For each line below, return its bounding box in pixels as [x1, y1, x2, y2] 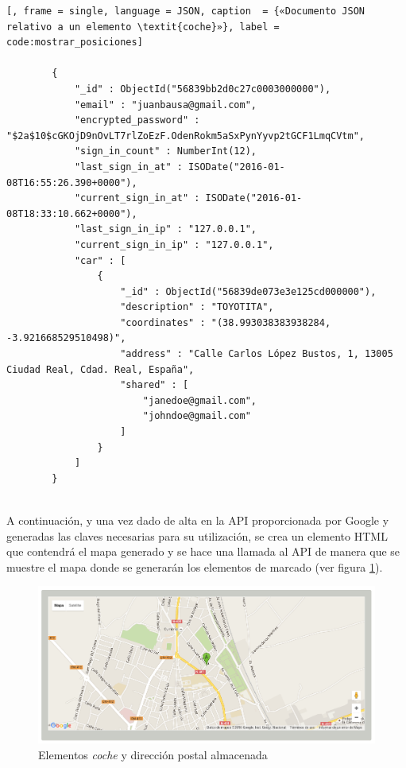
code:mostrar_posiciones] [6, 37, 143, 48]
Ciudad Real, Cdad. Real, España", [6, 363, 195, 375]
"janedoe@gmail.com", [142, 394, 257, 406]
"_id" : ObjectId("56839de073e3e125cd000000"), [120, 285, 377, 297]
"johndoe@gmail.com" [142, 410, 251, 422]
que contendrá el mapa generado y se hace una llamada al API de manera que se [6, 543, 400, 560]
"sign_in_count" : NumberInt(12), [74, 145, 257, 157]
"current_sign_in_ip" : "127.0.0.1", [74, 239, 274, 250]
